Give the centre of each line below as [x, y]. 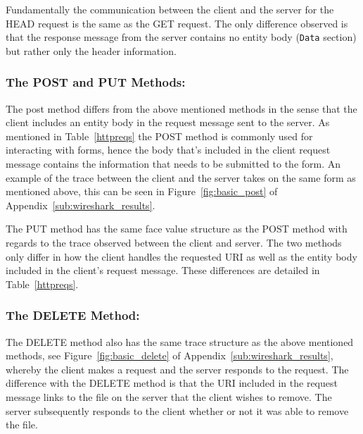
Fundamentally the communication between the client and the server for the [170, 9]
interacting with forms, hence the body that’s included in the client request [168, 150]
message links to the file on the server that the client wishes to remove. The [169, 396]
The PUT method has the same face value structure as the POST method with [177, 229]
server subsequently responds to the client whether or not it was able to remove [177, 410]
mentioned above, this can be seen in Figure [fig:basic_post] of [142, 191]
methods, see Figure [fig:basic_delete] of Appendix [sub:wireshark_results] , [170, 355]
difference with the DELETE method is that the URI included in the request [172, 383]
